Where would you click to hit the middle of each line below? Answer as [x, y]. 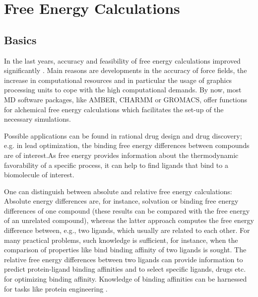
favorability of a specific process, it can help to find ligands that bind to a [116, 165]
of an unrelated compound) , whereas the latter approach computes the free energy [129, 220]
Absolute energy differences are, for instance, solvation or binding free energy [121, 201]
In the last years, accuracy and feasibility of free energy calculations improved [122, 60]
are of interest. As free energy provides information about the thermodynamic [121, 155]
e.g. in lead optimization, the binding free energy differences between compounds [127, 145]
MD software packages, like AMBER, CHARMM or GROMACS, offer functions [126, 99]
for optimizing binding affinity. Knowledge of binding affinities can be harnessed [126, 279]
